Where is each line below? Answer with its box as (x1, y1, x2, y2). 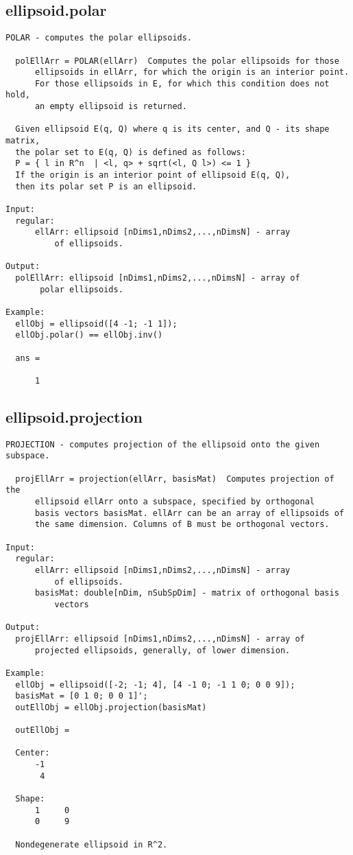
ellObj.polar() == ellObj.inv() (15, 330, 163, 340)
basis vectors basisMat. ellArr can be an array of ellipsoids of (34, 508, 344, 518)
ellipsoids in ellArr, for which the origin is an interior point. (34, 67, 350, 78)
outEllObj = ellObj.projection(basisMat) (15, 702, 207, 712)
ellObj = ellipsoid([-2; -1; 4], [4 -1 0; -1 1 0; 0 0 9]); (15, 679, 295, 690)
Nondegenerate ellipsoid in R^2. (15, 839, 168, 850)
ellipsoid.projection (5, 406, 143, 427)
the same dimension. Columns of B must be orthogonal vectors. (34, 519, 330, 530)
